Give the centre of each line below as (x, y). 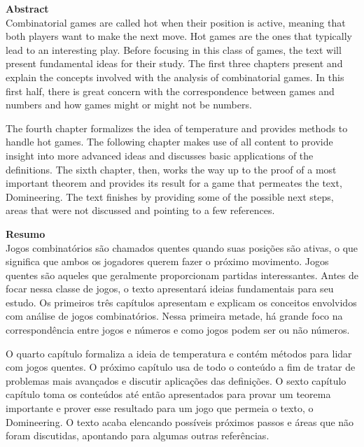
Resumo (26, 233)
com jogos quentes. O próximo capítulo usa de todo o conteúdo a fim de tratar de (181, 367)
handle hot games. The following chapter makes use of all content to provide (169, 142)
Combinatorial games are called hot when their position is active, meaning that (176, 22)
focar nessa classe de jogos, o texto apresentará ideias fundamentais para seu (170, 289)
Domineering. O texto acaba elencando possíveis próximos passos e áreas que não (180, 421)
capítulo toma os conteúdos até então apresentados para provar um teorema (168, 394)
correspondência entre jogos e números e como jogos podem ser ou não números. (178, 330)
